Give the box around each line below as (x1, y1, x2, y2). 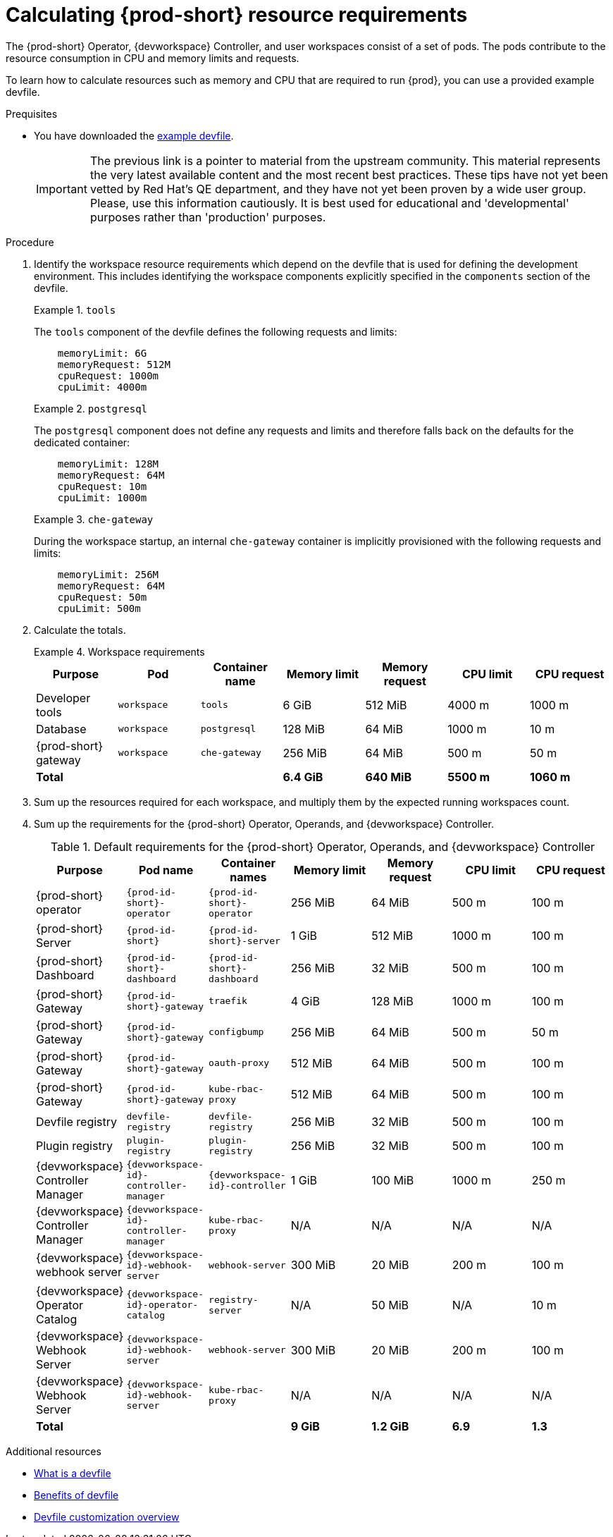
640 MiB (365, 769, 411, 784)
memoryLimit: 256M (57, 568, 159, 580)
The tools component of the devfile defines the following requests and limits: (34, 325, 397, 338)
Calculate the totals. (34, 623, 126, 636)
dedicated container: (34, 436, 130, 448)
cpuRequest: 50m (57, 591, 147, 603)
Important (36, 181, 87, 196)
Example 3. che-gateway (34, 513, 154, 525)
